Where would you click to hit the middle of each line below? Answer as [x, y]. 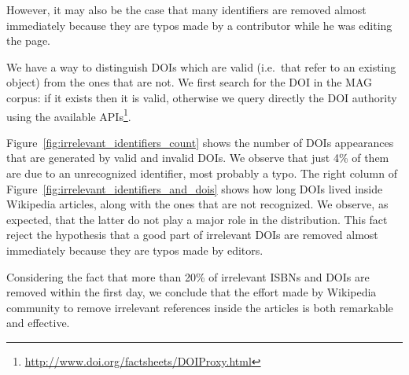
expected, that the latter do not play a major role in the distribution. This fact [197, 219]
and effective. [38, 323]
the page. [28, 40]
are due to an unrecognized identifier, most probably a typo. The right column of [202, 173]
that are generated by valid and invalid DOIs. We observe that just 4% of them [198, 158]
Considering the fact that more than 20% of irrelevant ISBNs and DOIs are [188, 276]
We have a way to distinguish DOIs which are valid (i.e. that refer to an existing [201, 66]
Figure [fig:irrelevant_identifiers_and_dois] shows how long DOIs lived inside [195, 188]
